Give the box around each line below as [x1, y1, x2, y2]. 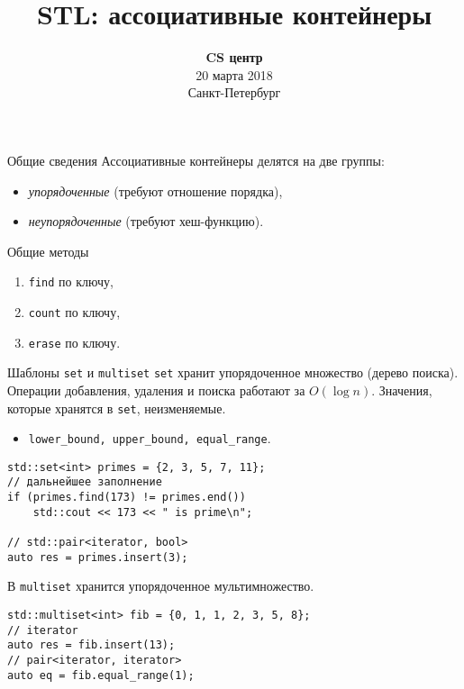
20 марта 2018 [196, 65, 273, 84]
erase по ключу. [28, 332, 121, 351]
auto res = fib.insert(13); [7, 639, 176, 652]
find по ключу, [28, 272, 114, 291]
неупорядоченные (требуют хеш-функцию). [28, 212, 264, 231]
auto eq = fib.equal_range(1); [7, 668, 195, 682]
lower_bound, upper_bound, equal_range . [28, 429, 271, 448]
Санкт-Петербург [187, 83, 281, 102]
